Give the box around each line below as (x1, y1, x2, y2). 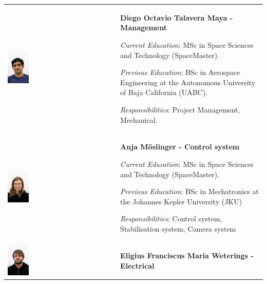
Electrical (120, 260, 155, 271)
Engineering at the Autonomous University (120, 77, 256, 87)
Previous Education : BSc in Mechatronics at (120, 186, 259, 197)
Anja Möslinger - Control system (120, 141, 240, 152)
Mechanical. (120, 114, 158, 125)
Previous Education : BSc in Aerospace (120, 67, 240, 78)
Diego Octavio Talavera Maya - (120, 12, 233, 23)
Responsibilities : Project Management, (120, 104, 240, 115)
